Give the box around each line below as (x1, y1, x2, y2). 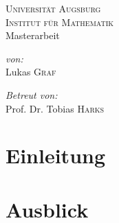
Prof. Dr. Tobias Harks (6, 101, 105, 115)
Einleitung (6, 141, 106, 169)
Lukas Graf (6, 64, 56, 79)
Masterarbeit (6, 28, 60, 43)
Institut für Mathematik (6, 14, 114, 29)
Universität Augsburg (6, 1, 101, 15)
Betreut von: (6, 87, 58, 102)
